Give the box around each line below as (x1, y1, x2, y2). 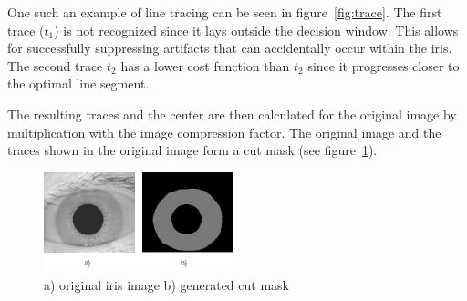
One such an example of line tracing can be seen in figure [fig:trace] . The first (7, 3, 442, 21)
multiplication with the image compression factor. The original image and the (7, 122, 441, 141)
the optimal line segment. (7, 74, 150, 93)
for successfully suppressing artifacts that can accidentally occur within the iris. (7, 38, 452, 57)
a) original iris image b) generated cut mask (44, 275, 289, 294)
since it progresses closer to (307, 56, 460, 75)
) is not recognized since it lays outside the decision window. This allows (54, 20, 459, 39)
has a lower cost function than (120, 56, 290, 75)
